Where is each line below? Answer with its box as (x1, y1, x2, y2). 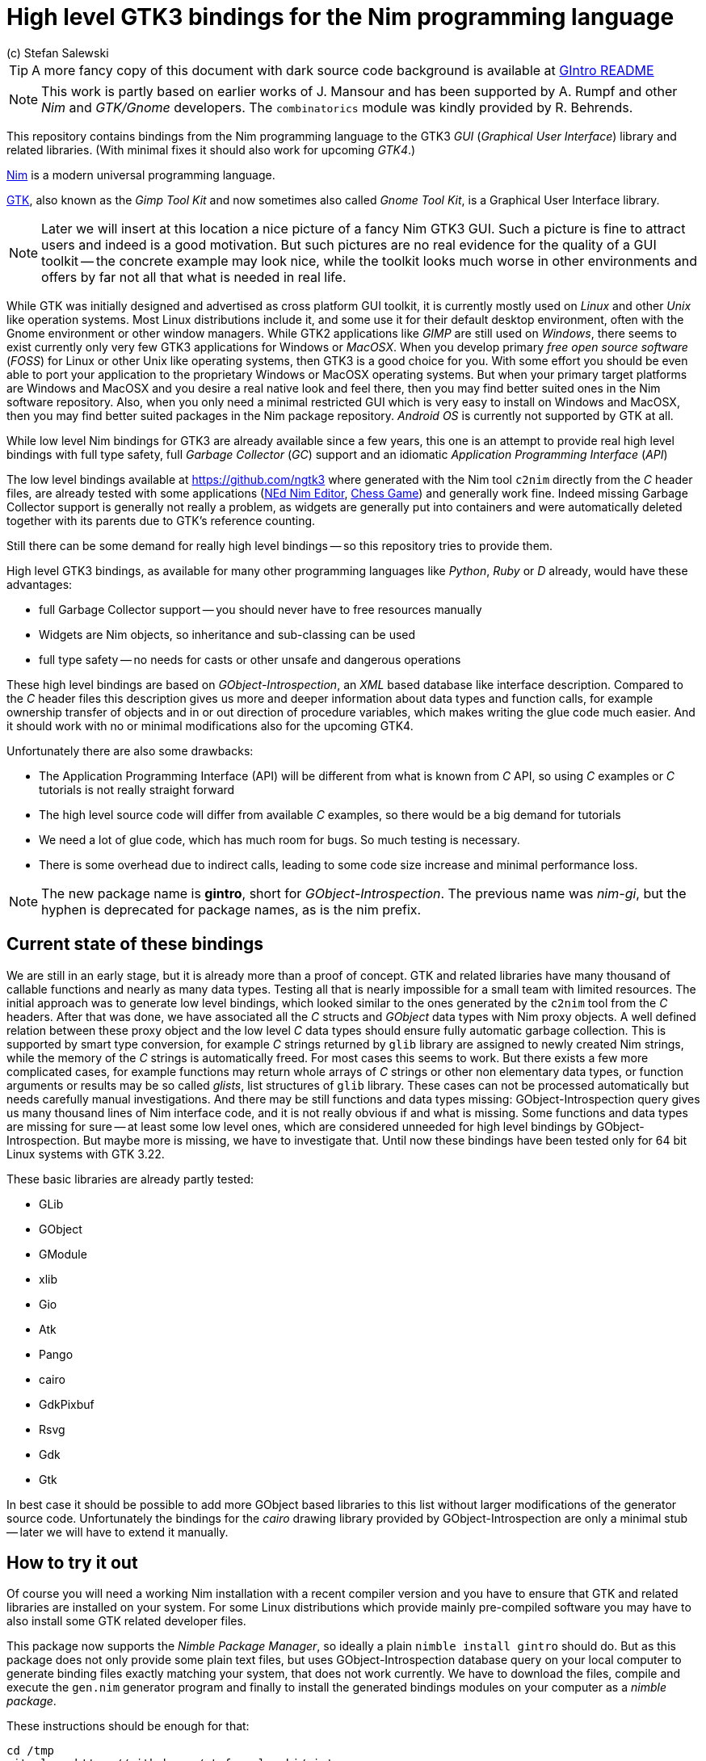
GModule (39, 1246, 87, 1261)
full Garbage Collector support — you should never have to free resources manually (39, 602, 482, 616)
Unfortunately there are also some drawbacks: (6, 743, 254, 758)
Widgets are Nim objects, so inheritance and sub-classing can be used (39, 627, 416, 641)
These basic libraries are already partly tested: (6, 1171, 254, 1186)
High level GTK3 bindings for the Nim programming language (6, 3, 674, 31)
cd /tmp (6, 1744, 55, 1758)
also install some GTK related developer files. (6, 1614, 246, 1629)
